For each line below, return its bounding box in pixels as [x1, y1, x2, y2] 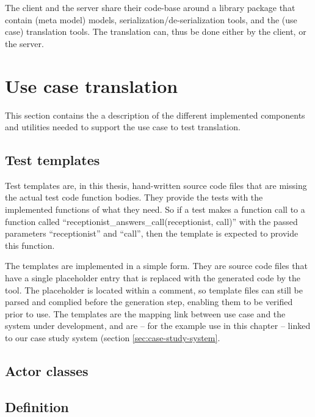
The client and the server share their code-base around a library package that [5, 1, 295, 13]
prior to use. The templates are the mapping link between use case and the [5, 307, 286, 320]
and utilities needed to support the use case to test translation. [5, 120, 241, 133]
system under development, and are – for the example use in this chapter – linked [5, 319, 311, 332]
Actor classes [5, 361, 89, 380]
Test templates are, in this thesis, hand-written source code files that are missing [5, 179, 307, 191]
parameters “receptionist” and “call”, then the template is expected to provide [5, 227, 299, 240]
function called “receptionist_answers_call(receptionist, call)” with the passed [5, 215, 298, 227]
